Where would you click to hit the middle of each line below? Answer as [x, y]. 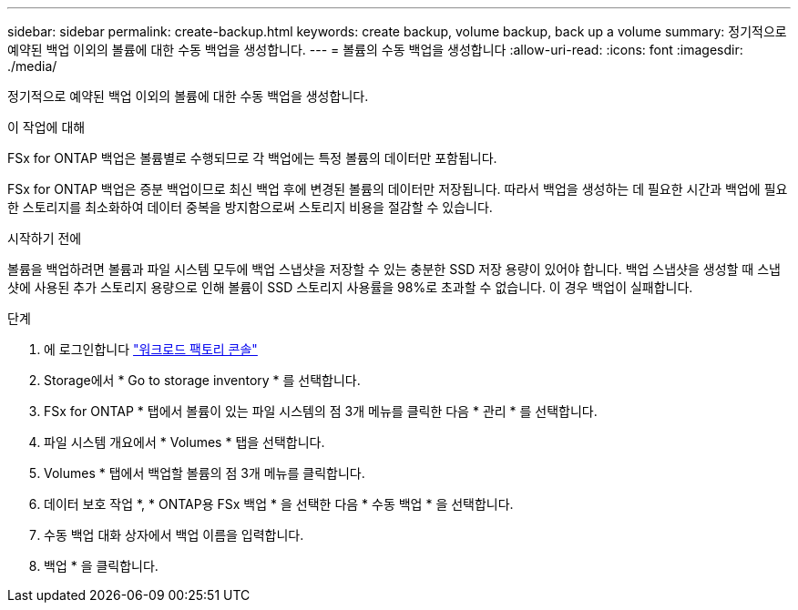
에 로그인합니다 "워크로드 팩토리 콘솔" [151, 349]
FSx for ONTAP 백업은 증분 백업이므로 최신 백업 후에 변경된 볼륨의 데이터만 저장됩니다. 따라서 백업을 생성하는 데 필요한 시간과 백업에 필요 [398, 189]
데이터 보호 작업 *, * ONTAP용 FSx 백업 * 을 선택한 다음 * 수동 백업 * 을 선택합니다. [279, 504]
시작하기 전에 [45, 238]
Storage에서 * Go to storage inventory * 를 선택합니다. [202, 380]
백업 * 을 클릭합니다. [101, 566]
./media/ [32, 66]
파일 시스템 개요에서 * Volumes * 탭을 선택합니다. [184, 442]
